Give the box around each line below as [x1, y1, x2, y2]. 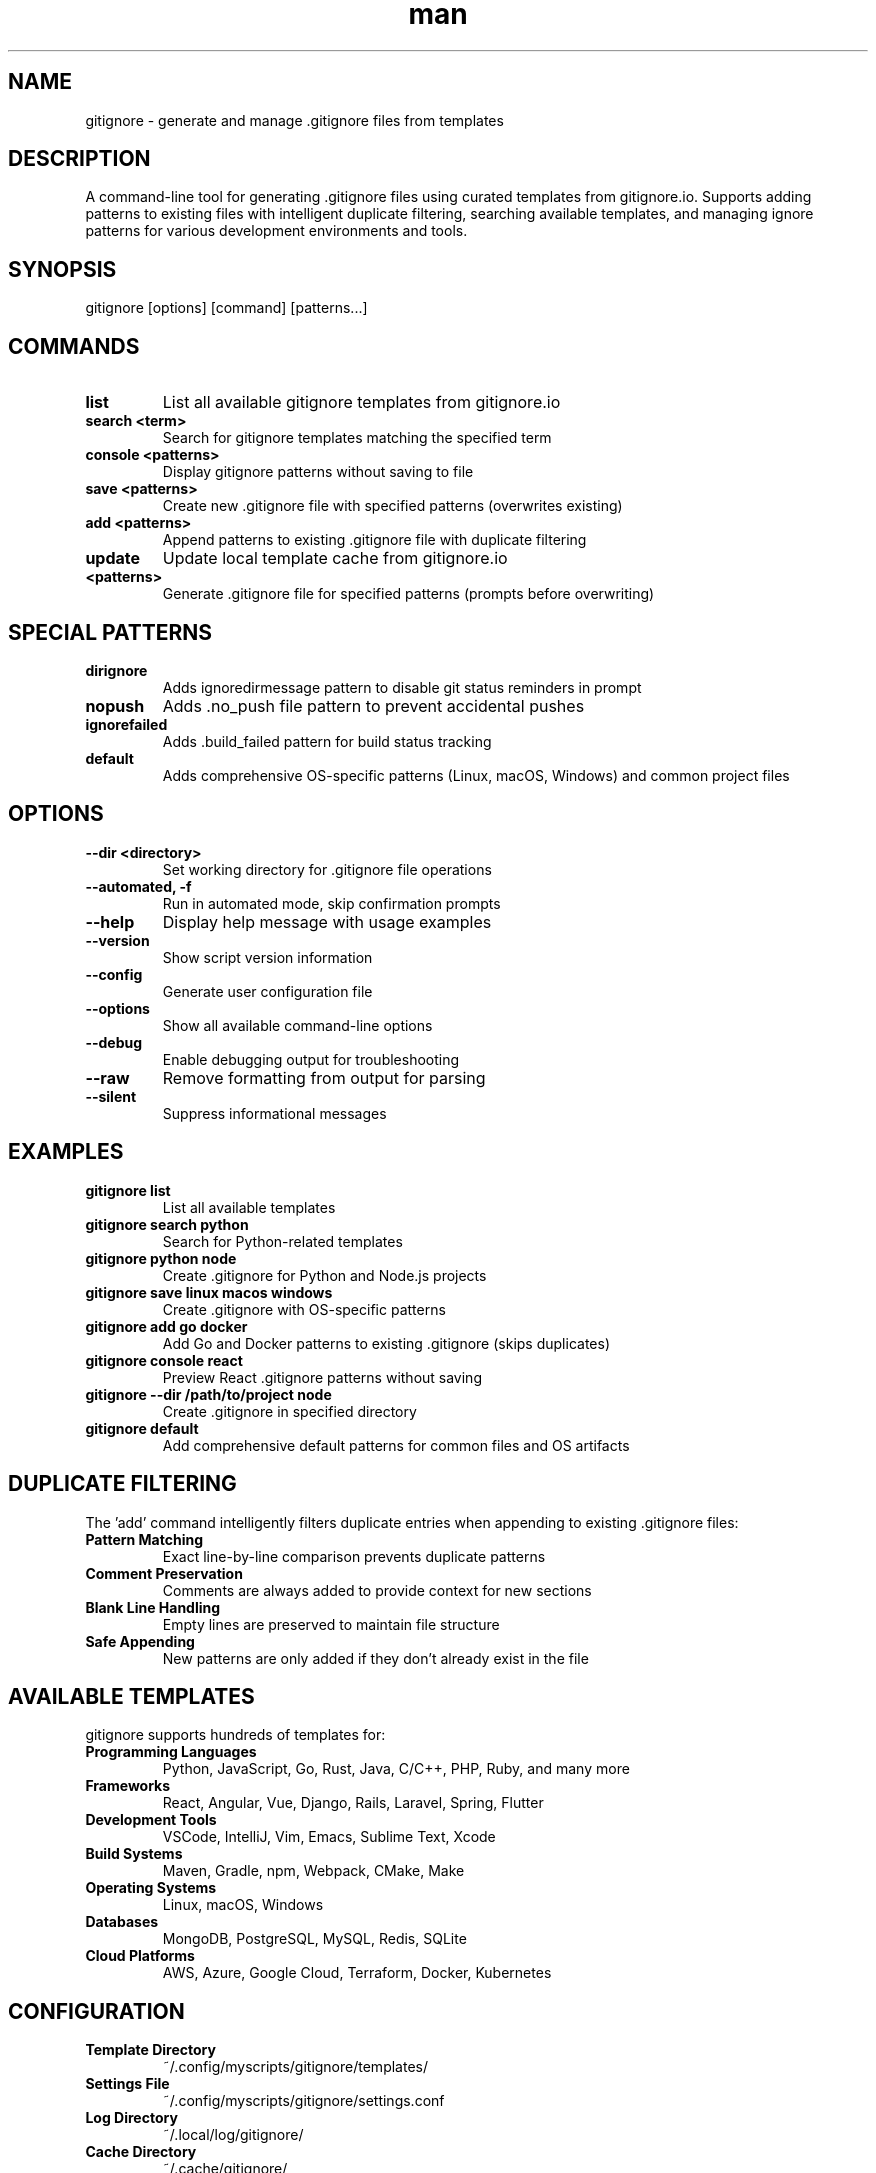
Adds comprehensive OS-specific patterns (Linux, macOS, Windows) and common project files [162, 766, 790, 784]
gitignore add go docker [85, 1317, 248, 1335]
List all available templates [162, 1198, 336, 1216]
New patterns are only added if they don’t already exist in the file [162, 1649, 589, 1667]
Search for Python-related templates [162, 1232, 403, 1250]
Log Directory [85, 2109, 178, 2127]
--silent [85, 1087, 137, 1105]
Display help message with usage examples [162, 911, 492, 932]
